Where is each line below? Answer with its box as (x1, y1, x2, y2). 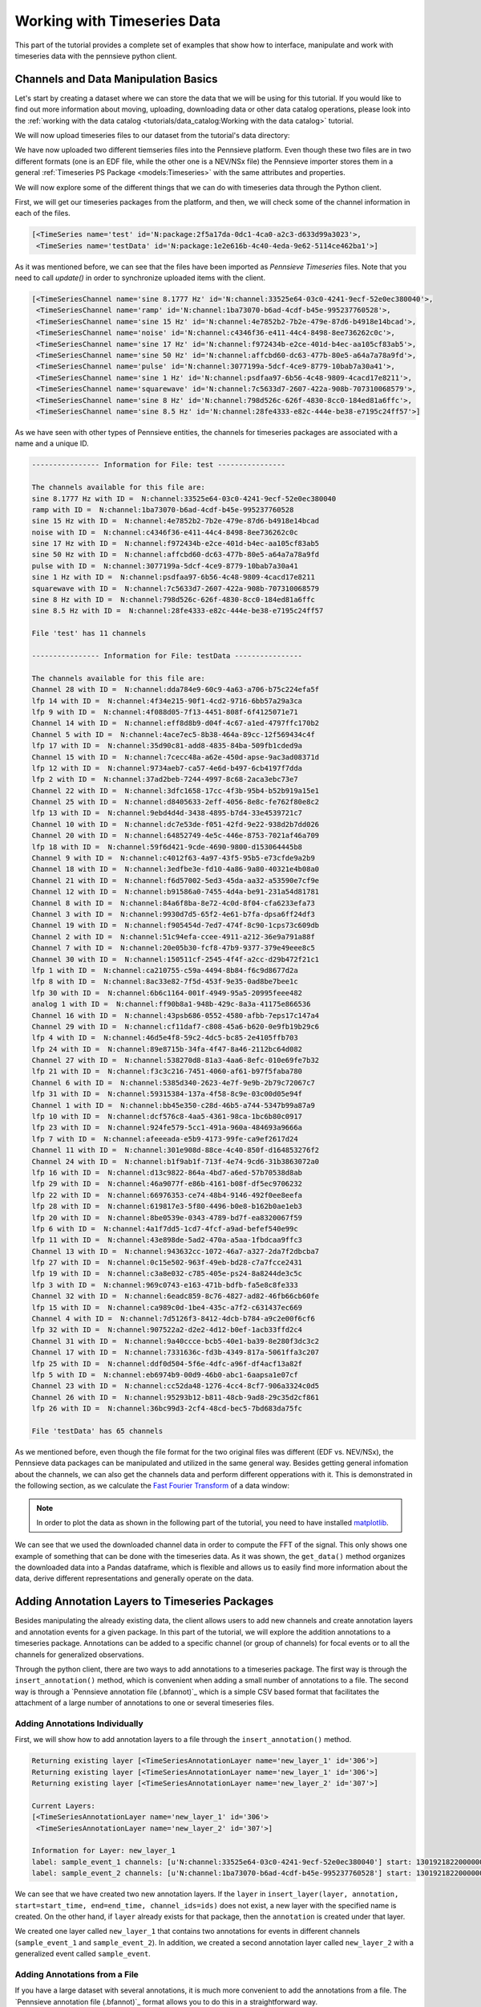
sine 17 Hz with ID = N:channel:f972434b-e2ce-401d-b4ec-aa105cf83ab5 (31, 539, 320, 548)
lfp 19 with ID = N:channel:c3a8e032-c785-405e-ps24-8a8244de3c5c (31, 1269, 303, 1278)
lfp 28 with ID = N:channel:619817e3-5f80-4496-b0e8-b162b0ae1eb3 (31, 1202, 303, 1211)
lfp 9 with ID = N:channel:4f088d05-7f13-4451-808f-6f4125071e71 (31, 707, 298, 716)
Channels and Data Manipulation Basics (14, 72, 218, 86)
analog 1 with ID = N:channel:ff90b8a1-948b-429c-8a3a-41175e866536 (31, 999, 311, 1009)
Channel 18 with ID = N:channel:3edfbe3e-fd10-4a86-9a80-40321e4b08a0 (31, 865, 320, 874)
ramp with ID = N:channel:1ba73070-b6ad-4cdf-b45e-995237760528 (31, 505, 294, 514)
